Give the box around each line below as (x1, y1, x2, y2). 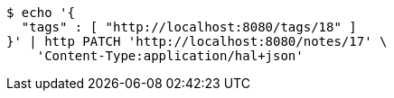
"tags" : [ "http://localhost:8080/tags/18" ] (21, 20, 357, 34)
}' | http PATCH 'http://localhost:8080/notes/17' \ (6, 34, 388, 49)
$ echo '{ (6, 5, 75, 20)
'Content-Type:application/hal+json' (36, 49, 304, 63)
